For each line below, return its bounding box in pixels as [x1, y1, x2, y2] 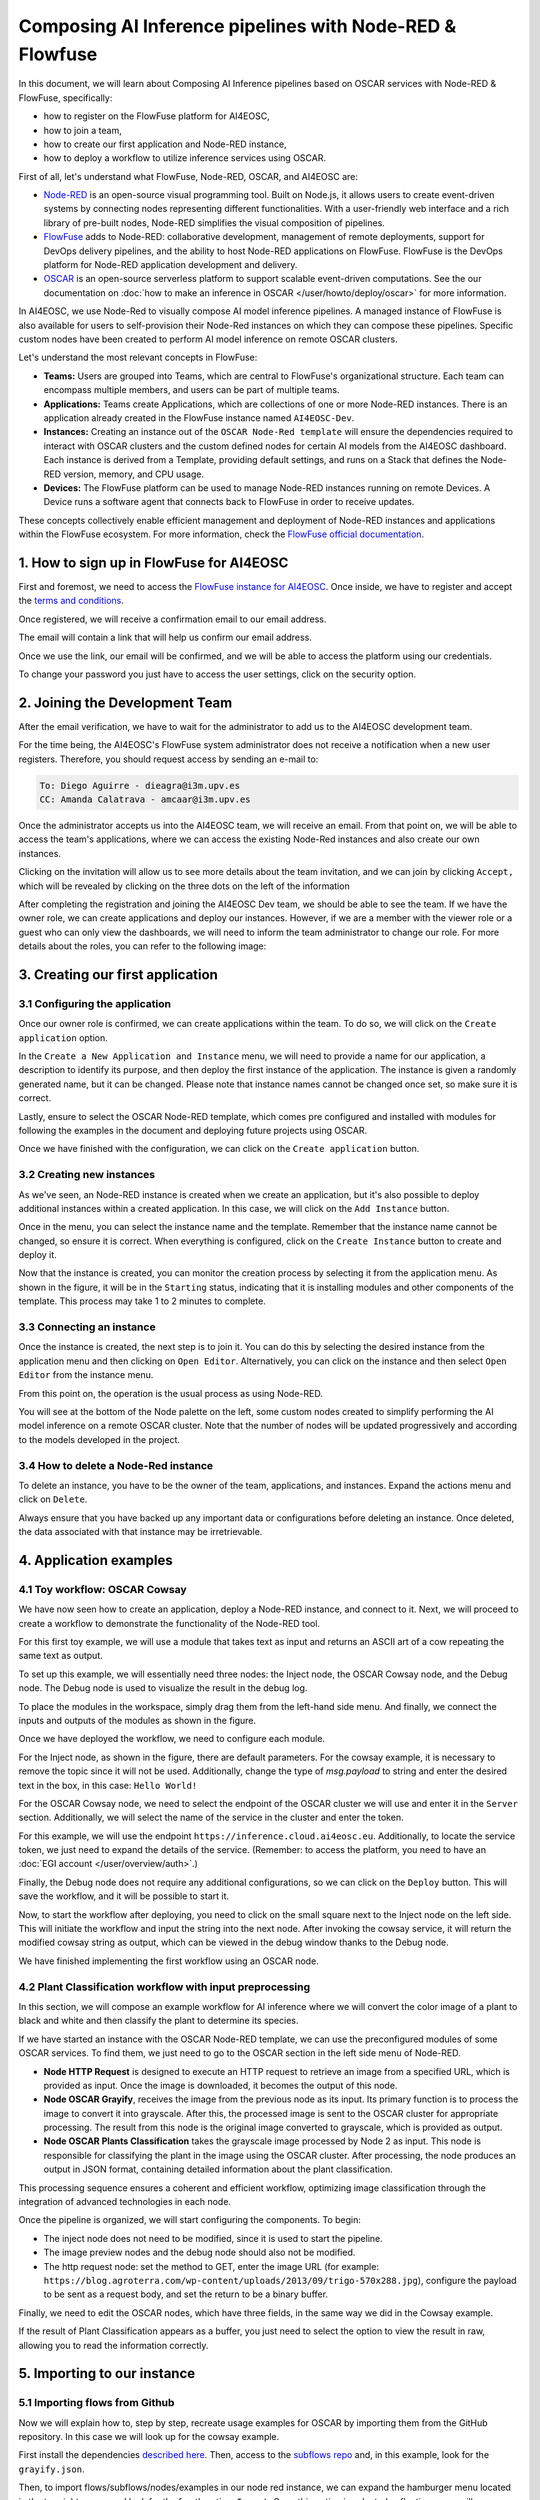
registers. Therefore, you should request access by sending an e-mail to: [18, 753, 319, 765]
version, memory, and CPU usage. [63, 468, 205, 480]
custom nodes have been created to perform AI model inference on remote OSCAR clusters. [18, 333, 399, 345]
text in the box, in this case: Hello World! [18, 1779, 198, 1791]
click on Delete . [18, 1493, 88, 1505]
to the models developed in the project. [18, 1433, 180, 1445]
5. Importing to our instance [18, 2365, 196, 2382]
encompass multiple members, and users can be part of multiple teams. [43, 384, 340, 396]
